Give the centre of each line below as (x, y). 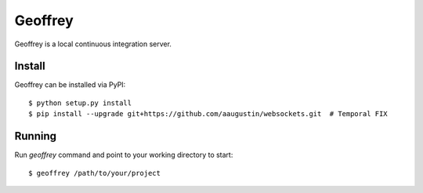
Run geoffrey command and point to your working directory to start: (124, 155)
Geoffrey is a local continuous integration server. (93, 44)
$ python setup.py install (80, 103)
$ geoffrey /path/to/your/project (94, 173)
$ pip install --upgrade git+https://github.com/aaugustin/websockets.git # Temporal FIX (208, 114)
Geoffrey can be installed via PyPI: (70, 85)
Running (36, 136)
